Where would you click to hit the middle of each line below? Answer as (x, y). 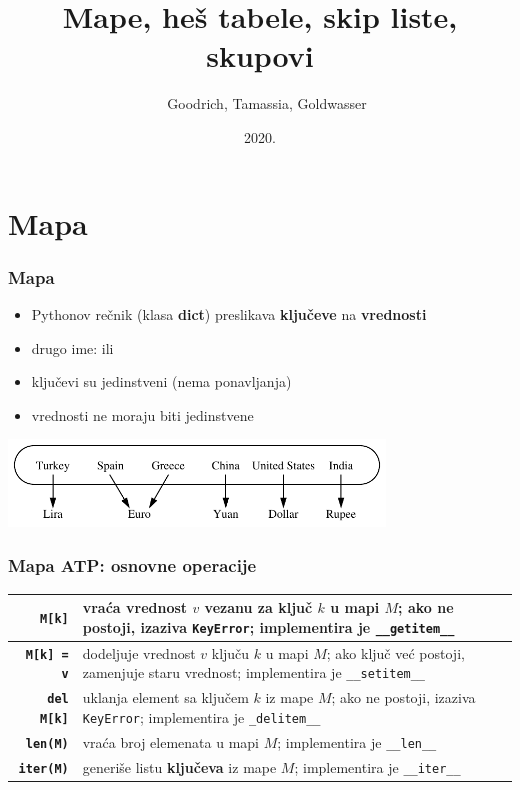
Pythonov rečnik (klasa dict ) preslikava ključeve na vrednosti (229, 313)
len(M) (47, 743)
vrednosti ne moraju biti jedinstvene (142, 414)
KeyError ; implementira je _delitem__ (201, 716)
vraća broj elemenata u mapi (170, 741)
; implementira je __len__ (357, 741)
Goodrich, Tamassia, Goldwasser (267, 103)
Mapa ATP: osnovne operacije (132, 565)
